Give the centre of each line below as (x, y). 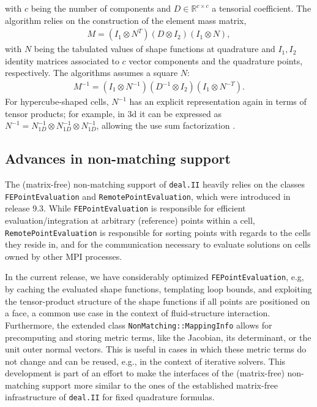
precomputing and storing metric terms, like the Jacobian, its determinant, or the (158, 337)
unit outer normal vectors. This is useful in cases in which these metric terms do (156, 349)
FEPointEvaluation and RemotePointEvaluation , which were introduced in (148, 196)
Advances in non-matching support (118, 158)
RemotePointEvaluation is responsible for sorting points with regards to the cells (158, 232)
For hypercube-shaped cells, (57, 101)
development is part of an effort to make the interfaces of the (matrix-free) (145, 373)
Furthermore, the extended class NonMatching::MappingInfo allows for (139, 325)
